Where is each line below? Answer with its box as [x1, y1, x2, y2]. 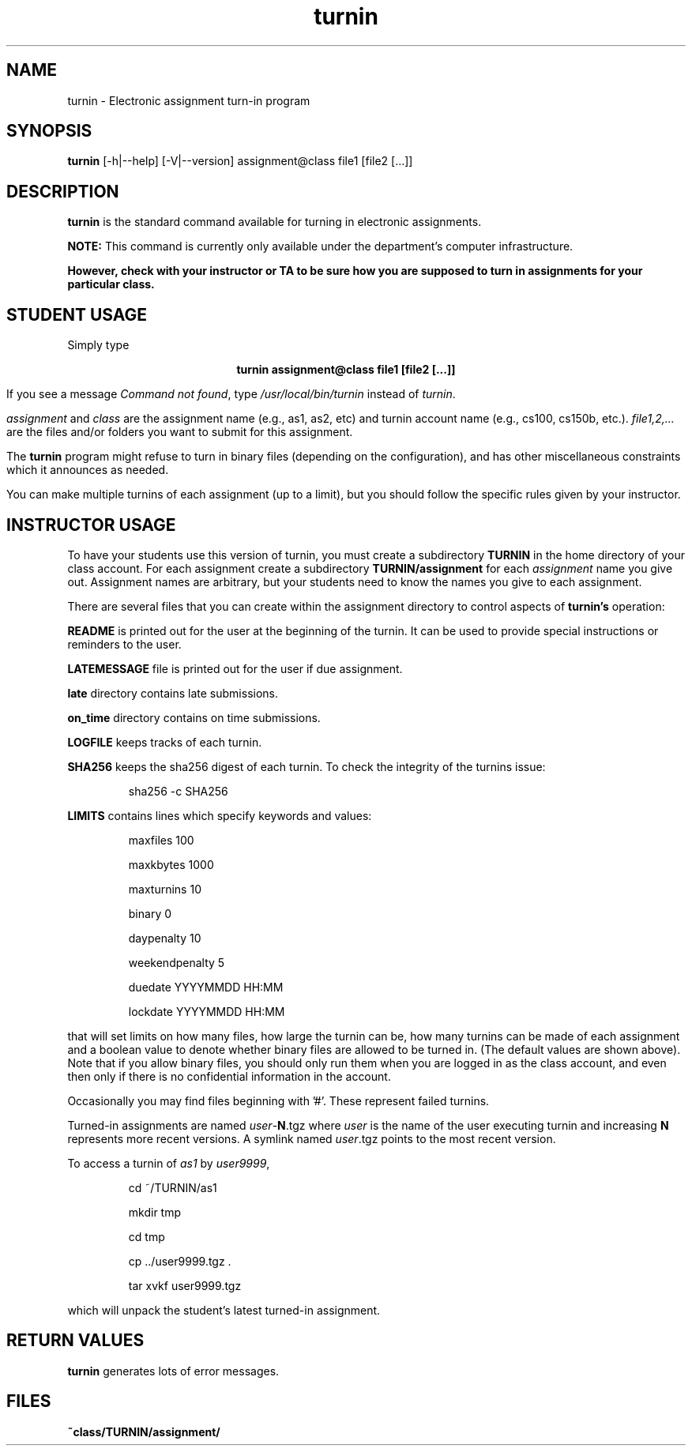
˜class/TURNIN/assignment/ [67, 1424, 220, 1439]
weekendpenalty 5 [128, 955, 225, 969]
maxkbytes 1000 [128, 857, 214, 871]
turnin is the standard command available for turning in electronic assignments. [67, 215, 482, 229]
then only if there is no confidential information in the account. [67, 1069, 391, 1083]
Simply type [67, 338, 130, 352]
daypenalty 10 [128, 931, 201, 945]
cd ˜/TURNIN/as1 [128, 1180, 217, 1194]
